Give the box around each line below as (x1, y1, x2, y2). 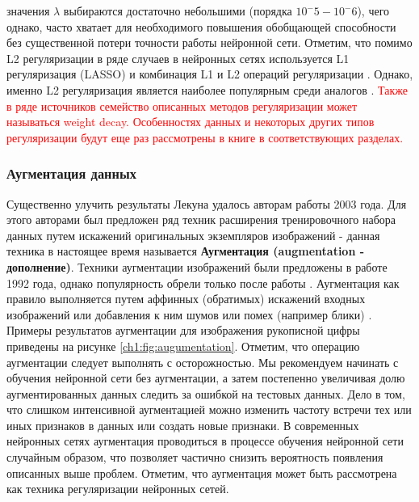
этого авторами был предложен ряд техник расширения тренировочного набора (6, 211, 396, 228)
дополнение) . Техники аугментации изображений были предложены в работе (6, 258, 388, 275)
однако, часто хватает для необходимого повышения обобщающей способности (6, 18, 396, 35)
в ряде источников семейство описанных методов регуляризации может (6, 97, 358, 114)
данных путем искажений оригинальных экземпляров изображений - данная (6, 226, 380, 243)
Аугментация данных (6, 163, 136, 184)
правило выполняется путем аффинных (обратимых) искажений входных (6, 290, 366, 307)
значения (6, 2, 50, 19)
